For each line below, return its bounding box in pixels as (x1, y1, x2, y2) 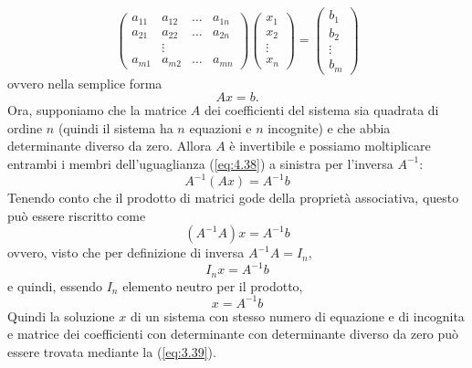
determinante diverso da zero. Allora (7, 136, 212, 155)
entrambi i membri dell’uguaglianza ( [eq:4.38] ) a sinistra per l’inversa (7, 153, 393, 173)
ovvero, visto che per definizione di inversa (7, 243, 245, 262)
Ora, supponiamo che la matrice (7, 100, 187, 120)
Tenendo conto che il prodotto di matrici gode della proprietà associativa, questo (7, 188, 459, 207)
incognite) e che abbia (267, 118, 391, 137)
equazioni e (189, 118, 252, 137)
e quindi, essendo (7, 276, 102, 295)
